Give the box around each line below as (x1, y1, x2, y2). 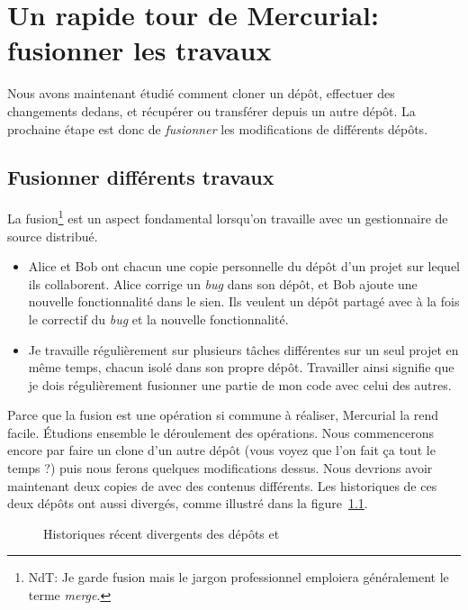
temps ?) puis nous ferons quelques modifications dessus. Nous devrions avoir (7, 459, 433, 478)
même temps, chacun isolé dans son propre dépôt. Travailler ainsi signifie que (28, 358, 454, 377)
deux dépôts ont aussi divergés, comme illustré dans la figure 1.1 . (7, 494, 368, 513)
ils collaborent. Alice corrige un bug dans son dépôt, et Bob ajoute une (28, 274, 418, 293)
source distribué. (7, 226, 98, 245)
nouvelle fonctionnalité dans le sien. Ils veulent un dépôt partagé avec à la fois (28, 292, 460, 311)
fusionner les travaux (7, 32, 272, 68)
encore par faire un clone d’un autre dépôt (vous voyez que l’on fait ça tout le (7, 441, 436, 460)
